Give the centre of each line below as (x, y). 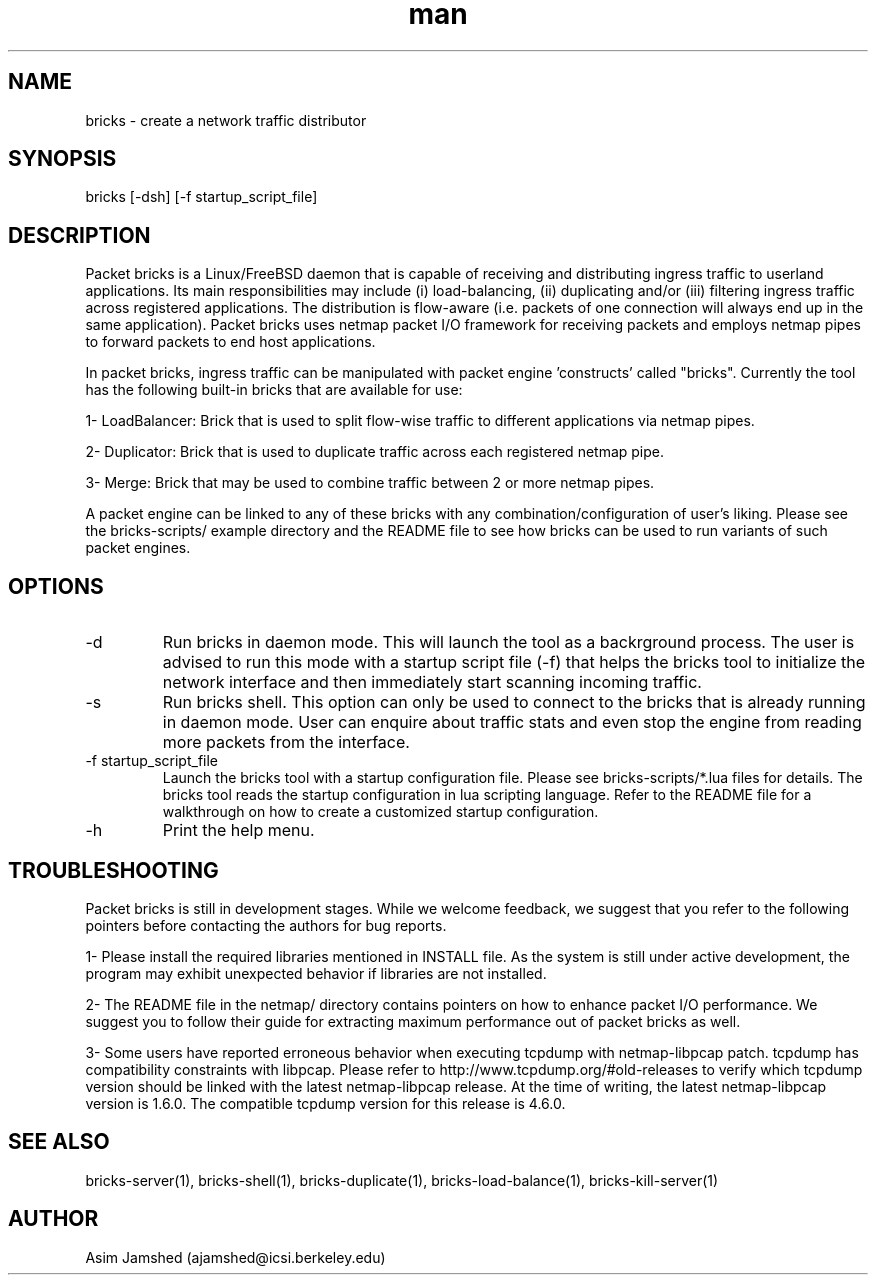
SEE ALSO (59, 1142)
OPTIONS (56, 586)
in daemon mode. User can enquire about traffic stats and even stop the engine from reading (512, 722)
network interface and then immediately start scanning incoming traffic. (432, 682)
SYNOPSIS (62, 159)
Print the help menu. (238, 830)
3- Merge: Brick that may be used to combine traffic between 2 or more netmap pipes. (370, 483)
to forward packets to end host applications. (230, 342)
